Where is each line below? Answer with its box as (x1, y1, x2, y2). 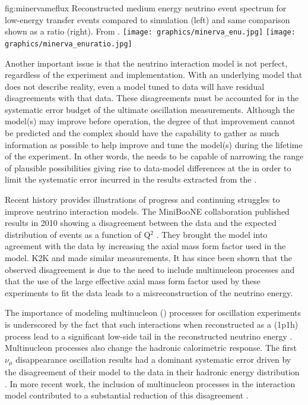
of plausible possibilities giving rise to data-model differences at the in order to (5, 161, 291, 174)
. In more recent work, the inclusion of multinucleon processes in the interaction (5, 377, 296, 390)
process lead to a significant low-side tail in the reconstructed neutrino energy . (5, 329, 293, 342)
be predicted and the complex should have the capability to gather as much (5, 127, 280, 139)
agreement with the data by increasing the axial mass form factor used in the (5, 240, 286, 252)
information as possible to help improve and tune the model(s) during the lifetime (5, 138, 303, 150)
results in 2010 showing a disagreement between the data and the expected (5, 216, 277, 229)
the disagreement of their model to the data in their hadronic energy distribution (5, 366, 300, 378)
